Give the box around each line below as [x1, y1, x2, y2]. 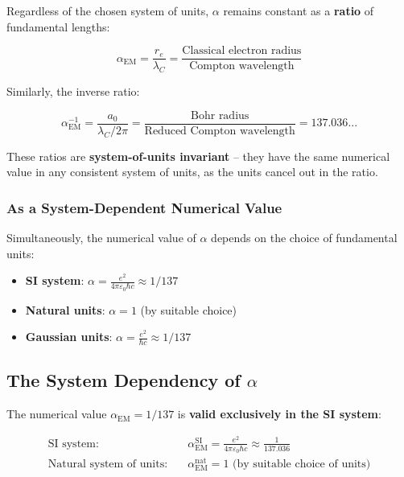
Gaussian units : [25, 328, 113, 345]
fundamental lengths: [6, 18, 110, 35]
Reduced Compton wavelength [144, 125, 295, 137]
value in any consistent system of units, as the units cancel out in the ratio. [6, 163, 378, 180]
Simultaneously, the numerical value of [6, 229, 196, 246]
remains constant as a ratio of [223, 2, 374, 19]
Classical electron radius [182, 45, 302, 57]
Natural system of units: [47, 458, 168, 471]
